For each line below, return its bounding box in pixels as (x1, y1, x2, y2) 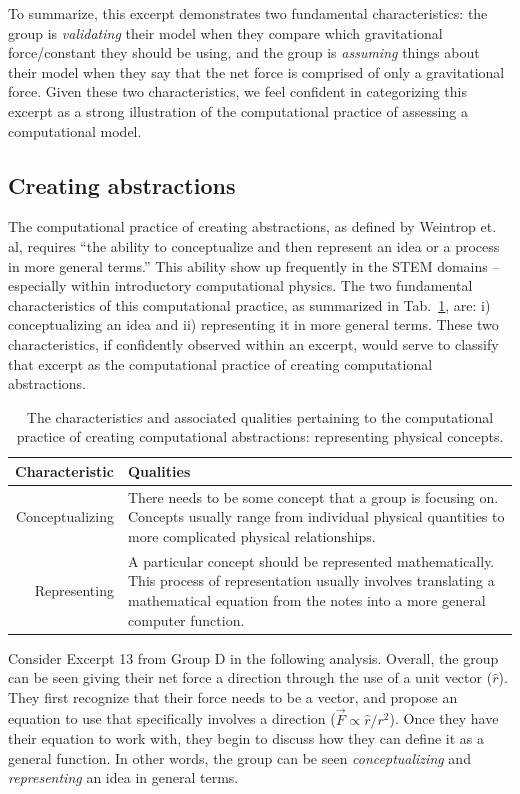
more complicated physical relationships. (128, 525, 376, 546)
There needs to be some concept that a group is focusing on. (128, 486, 499, 507)
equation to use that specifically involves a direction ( (8, 708, 336, 729)
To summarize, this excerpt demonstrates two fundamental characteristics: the (8, 3, 488, 23)
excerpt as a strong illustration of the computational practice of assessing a (8, 100, 468, 121)
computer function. (128, 609, 245, 630)
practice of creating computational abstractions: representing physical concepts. (16, 426, 504, 447)
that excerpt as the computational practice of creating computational (8, 353, 433, 374)
